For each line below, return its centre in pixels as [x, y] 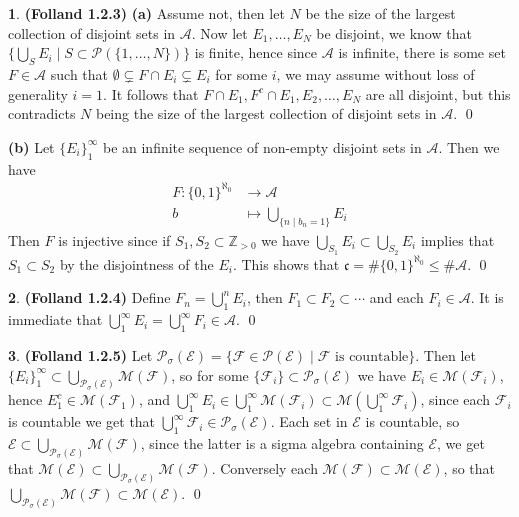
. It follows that [151, 93]
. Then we [469, 146]
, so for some [210, 374]
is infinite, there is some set [422, 52]
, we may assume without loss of [375, 73]
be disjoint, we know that [394, 32]
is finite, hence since [256, 52]
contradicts [42, 113]
